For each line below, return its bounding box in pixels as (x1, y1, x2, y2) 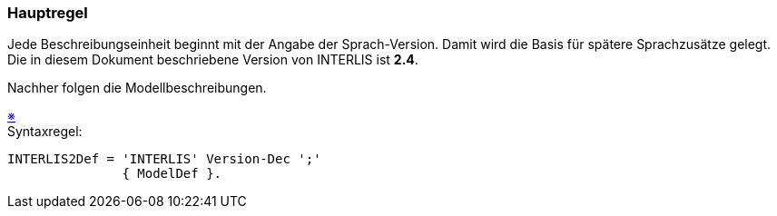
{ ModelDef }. (122, 166, 222, 182)
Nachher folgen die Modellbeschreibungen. (7, 80, 267, 96)
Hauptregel (7, 4, 88, 22)
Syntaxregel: (7, 123, 83, 140)
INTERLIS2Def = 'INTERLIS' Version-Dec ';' (7, 152, 321, 167)
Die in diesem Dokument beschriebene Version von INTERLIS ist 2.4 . (7, 52, 418, 68)
